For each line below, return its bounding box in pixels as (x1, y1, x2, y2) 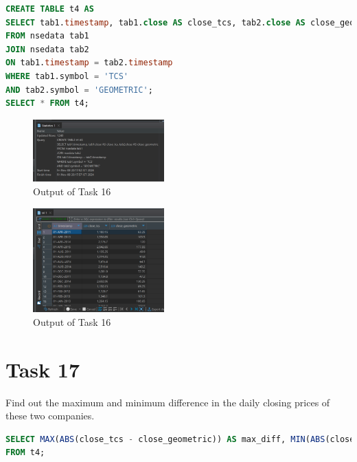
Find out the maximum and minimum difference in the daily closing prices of (5, 395, 330, 409)
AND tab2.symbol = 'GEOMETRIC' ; (5, 85, 153, 95)
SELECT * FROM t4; (5, 98, 89, 109)
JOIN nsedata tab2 (5, 44, 89, 54)
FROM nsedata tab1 (5, 31, 89, 41)
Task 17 (5, 355, 80, 383)
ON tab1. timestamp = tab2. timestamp (5, 58, 173, 68)
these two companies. (5, 408, 95, 423)
